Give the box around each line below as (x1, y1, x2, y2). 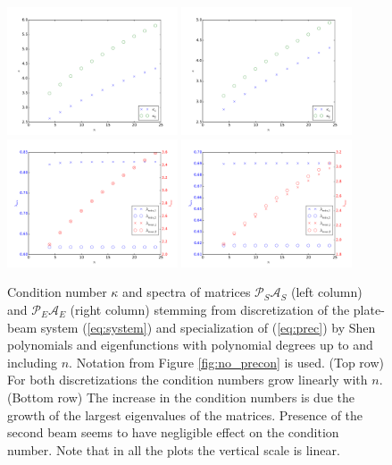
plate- (353, 300, 385, 318)
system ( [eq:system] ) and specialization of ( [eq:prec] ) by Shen (40, 317, 376, 336)
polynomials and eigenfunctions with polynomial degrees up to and (7, 335, 373, 354)
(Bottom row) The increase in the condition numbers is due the (7, 387, 355, 406)
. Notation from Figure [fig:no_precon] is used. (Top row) (69, 352, 384, 371)
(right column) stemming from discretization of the (70, 300, 350, 318)
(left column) (291, 283, 363, 301)
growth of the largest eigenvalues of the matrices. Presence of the (7, 405, 363, 424)
